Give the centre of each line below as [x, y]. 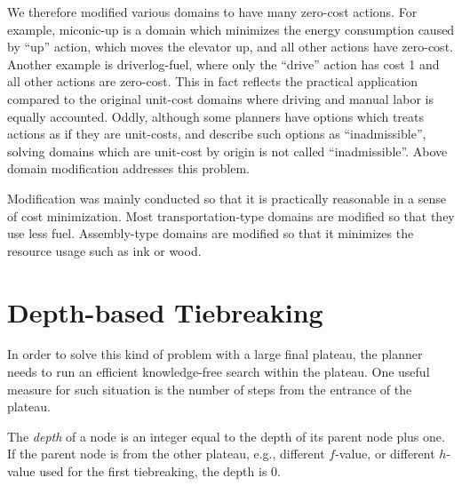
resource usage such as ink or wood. [104, 250]
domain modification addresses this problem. [129, 168]
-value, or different [385, 454]
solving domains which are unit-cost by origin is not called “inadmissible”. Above [227, 151]
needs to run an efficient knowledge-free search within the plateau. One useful [219, 372]
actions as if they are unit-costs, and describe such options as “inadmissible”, [217, 134]
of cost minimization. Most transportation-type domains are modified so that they [231, 215]
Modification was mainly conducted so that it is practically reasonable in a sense [227, 198]
